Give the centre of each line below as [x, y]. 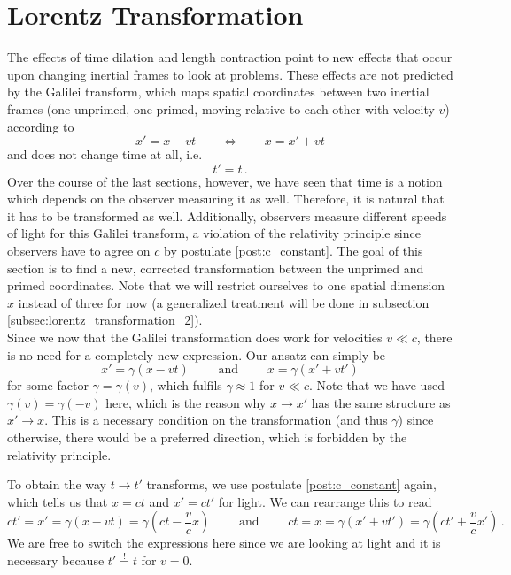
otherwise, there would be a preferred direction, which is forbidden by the [207, 437]
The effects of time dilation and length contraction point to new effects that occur [230, 57]
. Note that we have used [377, 385]
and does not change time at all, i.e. [105, 154]
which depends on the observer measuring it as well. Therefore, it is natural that [226, 199]
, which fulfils [186, 385]
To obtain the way [57, 484]
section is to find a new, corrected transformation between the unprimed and [216, 268]
